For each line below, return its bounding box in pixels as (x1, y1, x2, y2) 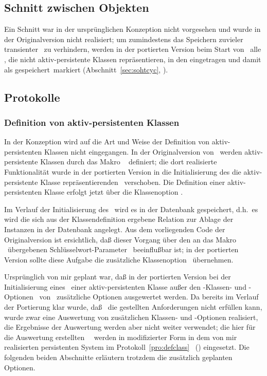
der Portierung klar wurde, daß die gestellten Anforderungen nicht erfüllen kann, (4, 302, 262, 312)
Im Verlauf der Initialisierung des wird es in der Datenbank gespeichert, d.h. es (4, 203, 258, 214)
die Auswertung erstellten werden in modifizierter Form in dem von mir (4, 331, 237, 342)
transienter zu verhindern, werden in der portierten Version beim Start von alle (4, 44, 261, 54)
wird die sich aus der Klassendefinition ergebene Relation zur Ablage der (4, 214, 234, 224)
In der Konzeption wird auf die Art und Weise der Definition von (4, 136, 210, 147)
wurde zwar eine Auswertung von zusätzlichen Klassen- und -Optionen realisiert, (4, 311, 258, 322)
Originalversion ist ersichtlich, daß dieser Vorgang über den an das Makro (4, 234, 237, 245)
